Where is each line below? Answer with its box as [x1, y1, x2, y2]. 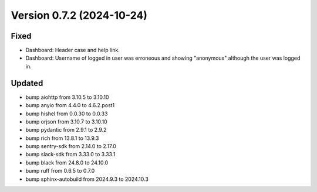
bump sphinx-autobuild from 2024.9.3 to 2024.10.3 [25, 176, 149, 183]
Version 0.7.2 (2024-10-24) [11, 9, 148, 22]
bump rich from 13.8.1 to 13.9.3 [25, 135, 99, 142]
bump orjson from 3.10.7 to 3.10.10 [25, 118, 108, 125]
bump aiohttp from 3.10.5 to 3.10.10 [25, 94, 109, 101]
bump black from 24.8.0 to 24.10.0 [25, 159, 109, 166]
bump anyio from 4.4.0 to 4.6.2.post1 [25, 102, 115, 109]
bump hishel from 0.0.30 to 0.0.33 [25, 110, 108, 117]
